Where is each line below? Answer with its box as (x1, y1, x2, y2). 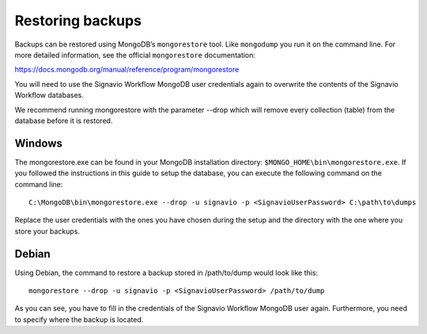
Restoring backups (14, 12, 142, 29)
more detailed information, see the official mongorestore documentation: (14, 50, 256, 59)
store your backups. (14, 226, 81, 236)
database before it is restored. (14, 115, 113, 126)
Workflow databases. (14, 91, 85, 100)
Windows (14, 137, 62, 150)
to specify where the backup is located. (14, 314, 144, 324)
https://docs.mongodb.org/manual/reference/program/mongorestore (14, 65, 240, 74)
